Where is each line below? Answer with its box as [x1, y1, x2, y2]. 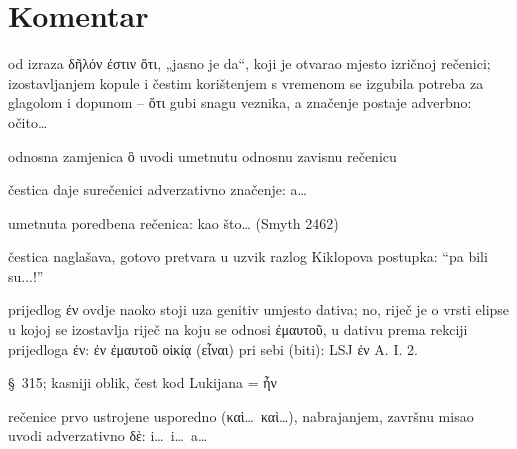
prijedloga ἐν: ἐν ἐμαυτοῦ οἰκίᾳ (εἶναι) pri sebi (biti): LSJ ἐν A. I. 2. [8, 338, 418, 359]
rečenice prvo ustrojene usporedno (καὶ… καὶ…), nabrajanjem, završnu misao [8, 405, 474, 426]
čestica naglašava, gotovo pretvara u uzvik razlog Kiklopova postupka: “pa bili [8, 246, 488, 267]
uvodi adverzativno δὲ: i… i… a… [8, 425, 208, 446]
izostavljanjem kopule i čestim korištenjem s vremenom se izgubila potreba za [8, 72, 484, 93]
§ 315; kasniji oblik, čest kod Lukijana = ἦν [8, 372, 277, 393]
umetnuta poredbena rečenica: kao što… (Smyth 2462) [8, 212, 339, 233]
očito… [8, 111, 48, 132]
